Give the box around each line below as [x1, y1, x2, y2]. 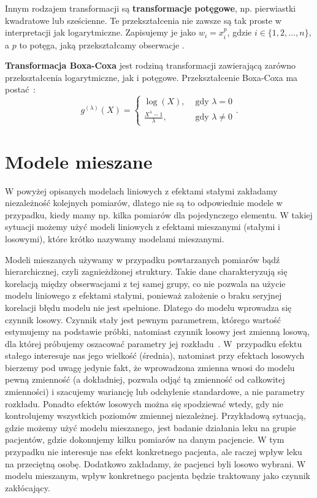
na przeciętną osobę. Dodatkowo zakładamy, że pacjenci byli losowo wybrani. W [5, 457, 306, 470]
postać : [5, 83, 36, 96]
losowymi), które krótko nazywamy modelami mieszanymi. [5, 232, 224, 245]
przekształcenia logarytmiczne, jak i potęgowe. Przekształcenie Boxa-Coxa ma [5, 71, 298, 83]
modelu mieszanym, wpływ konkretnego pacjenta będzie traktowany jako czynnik [5, 469, 310, 482]
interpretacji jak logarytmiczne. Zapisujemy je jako [5, 26, 196, 39]
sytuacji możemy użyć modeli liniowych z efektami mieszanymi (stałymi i [5, 220, 280, 233]
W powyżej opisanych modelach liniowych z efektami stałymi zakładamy [5, 184, 278, 197]
